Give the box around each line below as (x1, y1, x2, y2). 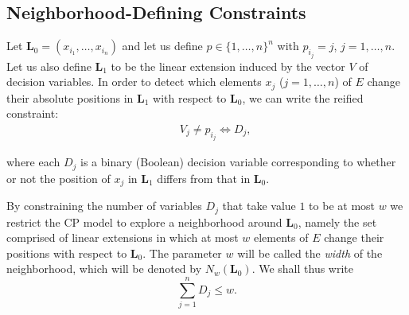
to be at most (309, 197, 376, 214)
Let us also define (6, 57, 92, 74)
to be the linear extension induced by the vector (111, 57, 345, 74)
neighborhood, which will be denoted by (6, 260, 202, 277)
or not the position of (6, 169, 111, 186)
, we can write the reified (242, 89, 364, 106)
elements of (254, 229, 309, 246)
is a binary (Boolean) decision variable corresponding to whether (80, 154, 396, 170)
